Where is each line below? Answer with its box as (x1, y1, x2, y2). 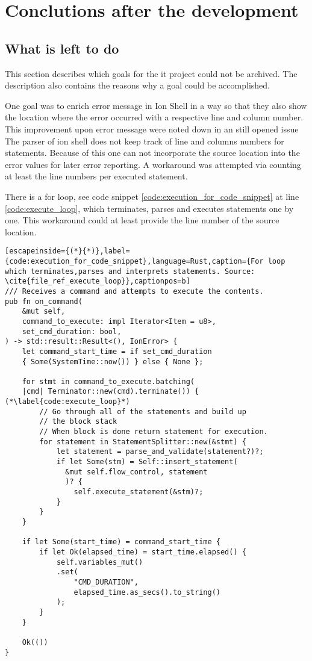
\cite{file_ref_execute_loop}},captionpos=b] (5, 277, 190, 286)
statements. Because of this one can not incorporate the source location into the (5, 146, 300, 159)
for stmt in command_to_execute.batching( (22, 377, 195, 386)
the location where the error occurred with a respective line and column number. (5, 111, 304, 123)
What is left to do (5, 39, 119, 57)
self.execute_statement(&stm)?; (73, 488, 204, 497)
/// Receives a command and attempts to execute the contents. (5, 287, 264, 296)
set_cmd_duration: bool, (22, 327, 122, 336)
